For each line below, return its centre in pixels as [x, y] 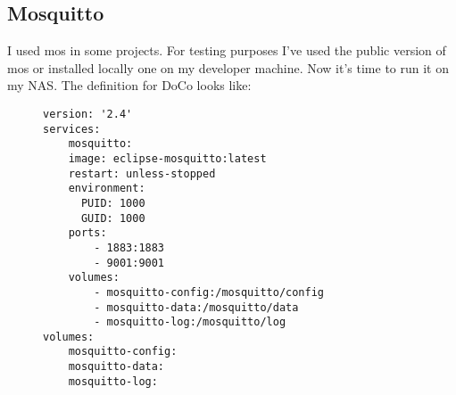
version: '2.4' [88, 114]
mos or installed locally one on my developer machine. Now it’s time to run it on [228, 67]
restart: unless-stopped [142, 173]
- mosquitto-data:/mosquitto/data [196, 307]
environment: [107, 189]
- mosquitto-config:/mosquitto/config [209, 292]
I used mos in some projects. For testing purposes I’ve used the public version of [227, 50]
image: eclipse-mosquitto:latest [167, 158]
